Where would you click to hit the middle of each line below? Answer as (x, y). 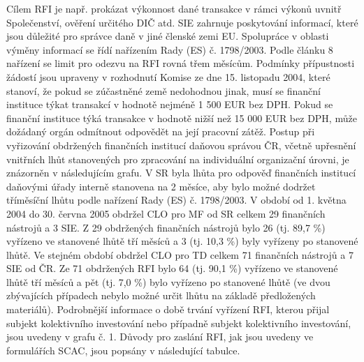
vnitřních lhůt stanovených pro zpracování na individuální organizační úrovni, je (178, 159)
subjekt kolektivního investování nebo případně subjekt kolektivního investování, (179, 323)
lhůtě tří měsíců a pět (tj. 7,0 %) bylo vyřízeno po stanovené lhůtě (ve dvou (168, 281)
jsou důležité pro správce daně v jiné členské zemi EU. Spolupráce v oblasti (168, 36)
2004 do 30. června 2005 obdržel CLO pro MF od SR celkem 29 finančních (166, 213)
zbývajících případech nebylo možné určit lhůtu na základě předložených (161, 295)
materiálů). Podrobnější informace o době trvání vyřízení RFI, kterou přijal (168, 309)
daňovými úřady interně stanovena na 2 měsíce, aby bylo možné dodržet (161, 186)
